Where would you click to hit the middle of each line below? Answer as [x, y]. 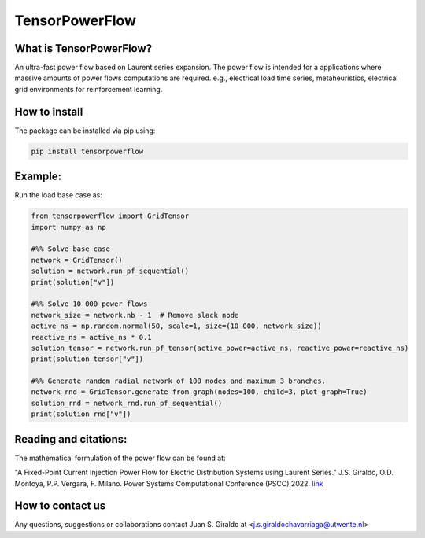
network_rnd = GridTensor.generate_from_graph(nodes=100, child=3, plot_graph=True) [199, 392]
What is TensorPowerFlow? [83, 48]
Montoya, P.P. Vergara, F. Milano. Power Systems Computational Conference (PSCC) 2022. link [169, 483]
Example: [38, 177]
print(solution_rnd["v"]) [81, 414]
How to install [49, 111]
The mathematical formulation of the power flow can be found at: [120, 458]
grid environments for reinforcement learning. [89, 89]
